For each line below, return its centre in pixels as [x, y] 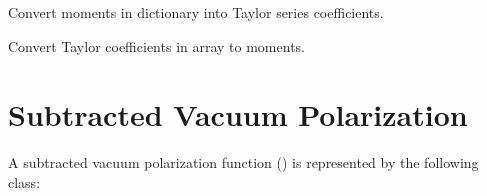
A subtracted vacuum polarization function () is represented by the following [243, 162]
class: [24, 181]
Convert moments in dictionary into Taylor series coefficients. [196, 12]
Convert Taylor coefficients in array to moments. [156, 45]
